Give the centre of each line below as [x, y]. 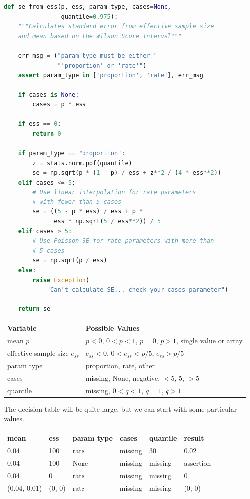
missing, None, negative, [123, 377]
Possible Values [113, 328]
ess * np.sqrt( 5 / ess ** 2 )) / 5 [107, 222]
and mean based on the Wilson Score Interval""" [100, 36]
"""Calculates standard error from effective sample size [116, 27]
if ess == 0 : [40, 124]
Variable [22, 328]
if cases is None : [48, 95]
